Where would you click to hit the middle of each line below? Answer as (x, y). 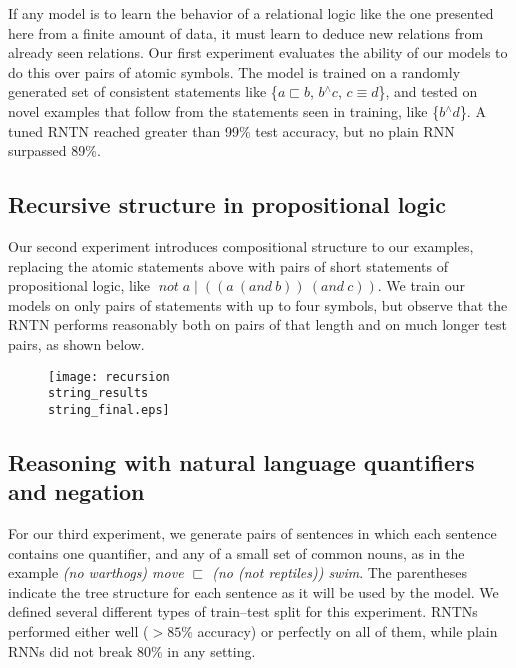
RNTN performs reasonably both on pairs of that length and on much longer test (257, 324)
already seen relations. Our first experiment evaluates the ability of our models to (258, 52)
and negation (76, 491)
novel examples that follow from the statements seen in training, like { (224, 110)
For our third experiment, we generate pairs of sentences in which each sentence (252, 533)
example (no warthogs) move (96, 572)
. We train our (421, 285)
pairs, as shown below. (76, 343)
